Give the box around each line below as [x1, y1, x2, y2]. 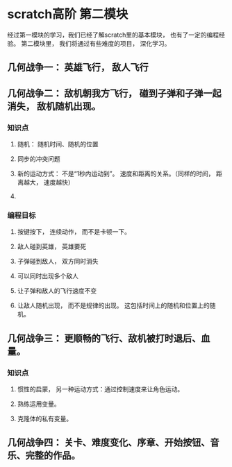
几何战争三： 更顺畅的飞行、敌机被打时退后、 [7, 332, 201, 344]
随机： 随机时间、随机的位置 [17, 140, 99, 148]
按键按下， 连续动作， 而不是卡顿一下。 [17, 228, 131, 236]
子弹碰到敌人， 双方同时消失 [17, 257, 99, 266]
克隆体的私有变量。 [17, 414, 73, 423]
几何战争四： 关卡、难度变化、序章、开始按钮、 [7, 436, 210, 448]
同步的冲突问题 [17, 155, 60, 163]
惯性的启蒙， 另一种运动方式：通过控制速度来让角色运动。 [17, 385, 184, 393]
